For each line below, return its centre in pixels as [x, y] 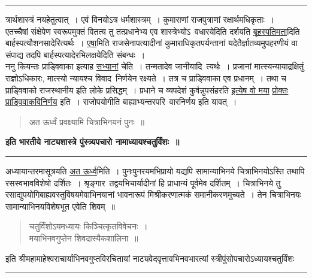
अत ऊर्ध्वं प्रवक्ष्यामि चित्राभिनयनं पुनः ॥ [87, 121]
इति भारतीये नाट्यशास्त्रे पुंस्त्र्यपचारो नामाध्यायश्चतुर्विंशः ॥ [93, 142]
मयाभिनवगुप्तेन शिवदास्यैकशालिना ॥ [84, 238]
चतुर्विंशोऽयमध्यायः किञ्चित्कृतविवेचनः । [88, 226]
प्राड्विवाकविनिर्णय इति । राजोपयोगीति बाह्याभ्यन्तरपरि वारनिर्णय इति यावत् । [121, 102]
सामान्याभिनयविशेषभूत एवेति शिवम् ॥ [60, 206]
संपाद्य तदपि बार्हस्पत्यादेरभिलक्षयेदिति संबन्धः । [75, 54]
